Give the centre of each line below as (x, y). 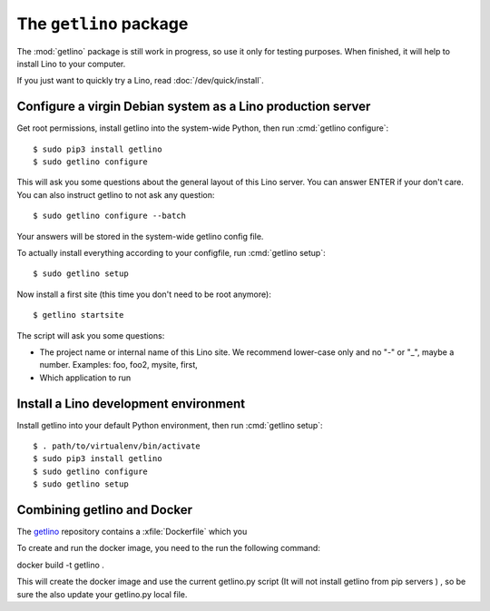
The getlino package (103, 24)
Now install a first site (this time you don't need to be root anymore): (144, 294)
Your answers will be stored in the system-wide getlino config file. (140, 236)
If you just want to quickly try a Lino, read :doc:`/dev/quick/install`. (141, 81)
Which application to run (85, 378)
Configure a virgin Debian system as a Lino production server (194, 107)
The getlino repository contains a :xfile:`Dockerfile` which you (132, 532)
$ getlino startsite (78, 315)
